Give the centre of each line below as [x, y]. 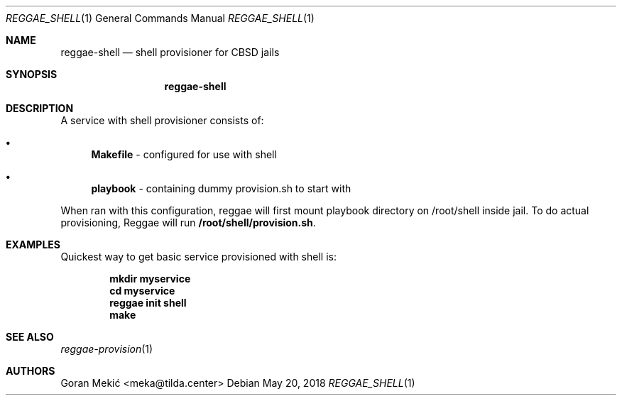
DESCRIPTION [40, 108]
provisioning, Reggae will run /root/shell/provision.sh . [188, 223]
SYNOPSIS [32, 74]
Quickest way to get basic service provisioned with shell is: [198, 257]
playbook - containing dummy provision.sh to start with [221, 188]
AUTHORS [31, 371]
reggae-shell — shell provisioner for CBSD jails [170, 52]
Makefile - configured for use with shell [184, 154]
